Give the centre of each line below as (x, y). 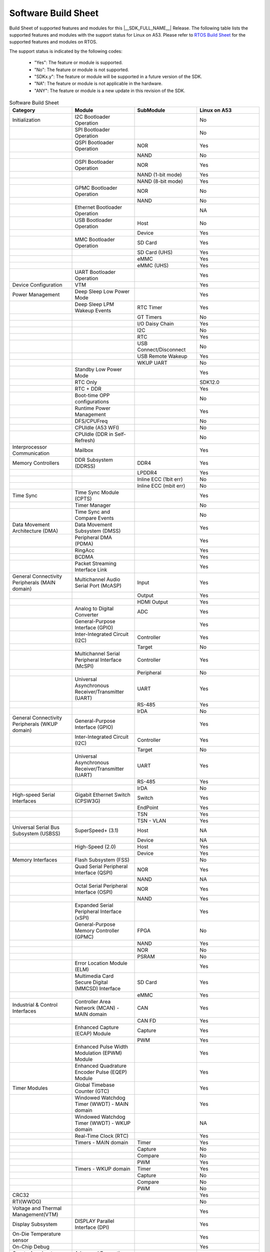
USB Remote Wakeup (162, 357)
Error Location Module (101, 963)
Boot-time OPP (92, 396)
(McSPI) (84, 666)
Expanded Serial (94, 905)
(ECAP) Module (93, 1034)
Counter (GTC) (92, 1091)
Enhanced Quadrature (101, 1066)
